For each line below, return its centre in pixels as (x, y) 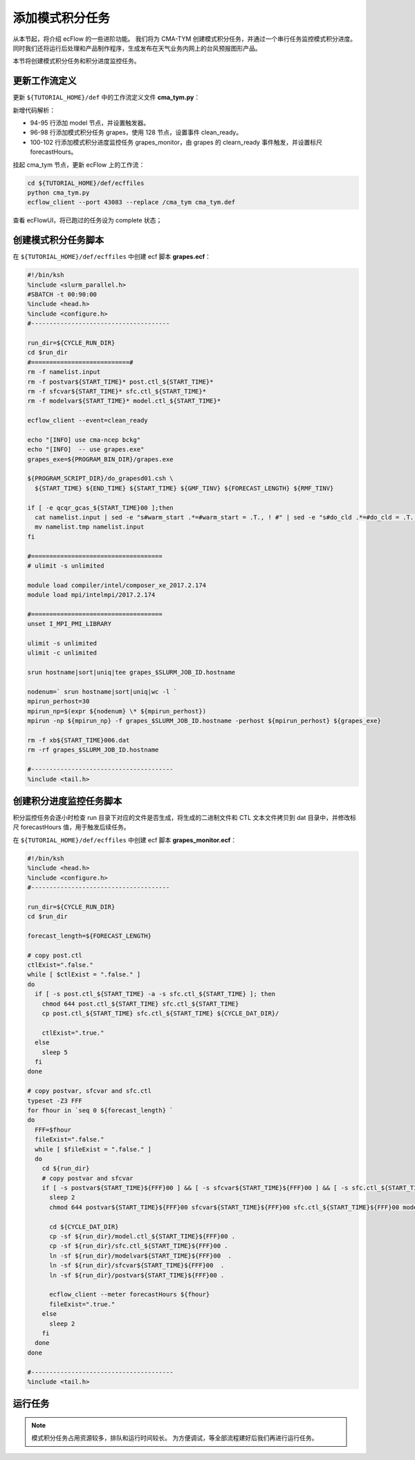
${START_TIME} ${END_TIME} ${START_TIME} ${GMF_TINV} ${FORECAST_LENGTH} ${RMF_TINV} (184, 488)
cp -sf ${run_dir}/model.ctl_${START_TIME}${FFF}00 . (142, 1237)
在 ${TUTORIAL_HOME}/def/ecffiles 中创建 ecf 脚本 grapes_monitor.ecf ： (125, 840)
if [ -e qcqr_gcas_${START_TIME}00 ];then (100, 508)
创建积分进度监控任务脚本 (67, 801)
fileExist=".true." (82, 1304)
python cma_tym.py (58, 193)
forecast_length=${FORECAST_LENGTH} (90, 936)
